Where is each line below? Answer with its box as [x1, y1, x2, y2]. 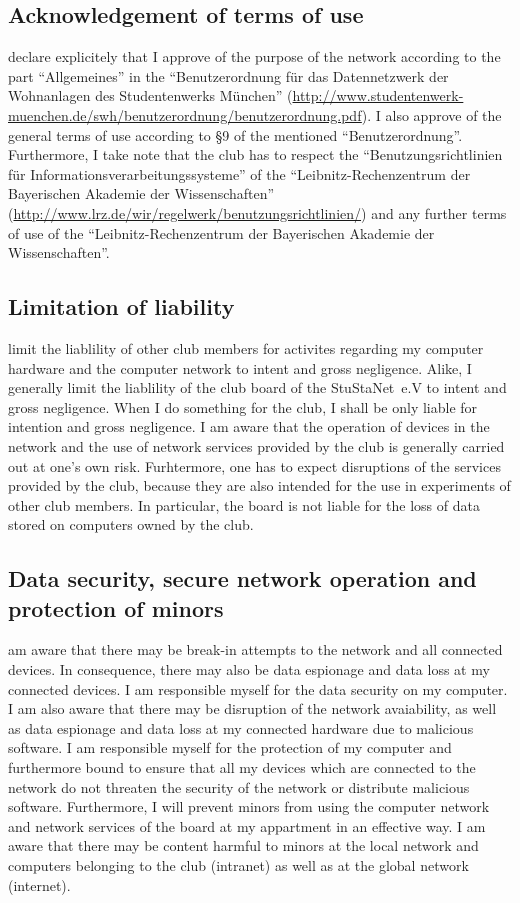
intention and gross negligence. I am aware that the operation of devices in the [8, 416, 490, 437]
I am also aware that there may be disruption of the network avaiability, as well [8, 698, 497, 719]
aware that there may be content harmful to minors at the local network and [8, 835, 479, 856]
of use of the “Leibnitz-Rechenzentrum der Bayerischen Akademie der [8, 222, 435, 243]
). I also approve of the [361, 104, 502, 125]
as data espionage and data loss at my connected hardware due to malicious [8, 717, 474, 738]
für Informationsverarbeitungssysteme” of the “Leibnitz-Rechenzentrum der [8, 163, 471, 184]
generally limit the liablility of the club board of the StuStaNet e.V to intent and [8, 377, 507, 398]
